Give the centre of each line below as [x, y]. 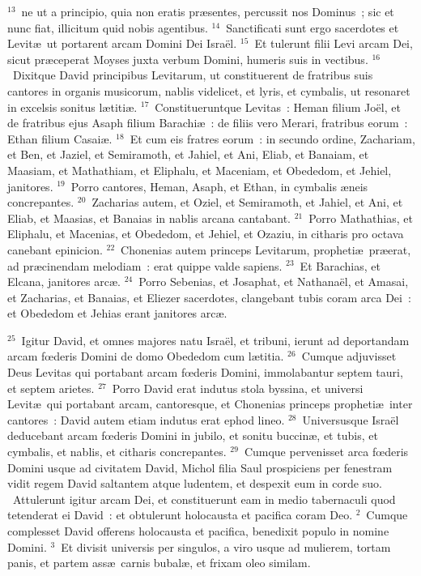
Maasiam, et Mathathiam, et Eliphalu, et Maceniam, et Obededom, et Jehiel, [200, 170]
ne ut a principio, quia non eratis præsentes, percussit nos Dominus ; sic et [208, 11]
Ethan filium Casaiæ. [60, 138]
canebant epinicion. [55, 249]
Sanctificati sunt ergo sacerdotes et [313, 27]
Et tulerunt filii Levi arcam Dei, [334, 43]
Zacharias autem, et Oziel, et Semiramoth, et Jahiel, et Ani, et [247, 202]
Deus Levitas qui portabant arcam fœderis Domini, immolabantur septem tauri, [205, 372]
